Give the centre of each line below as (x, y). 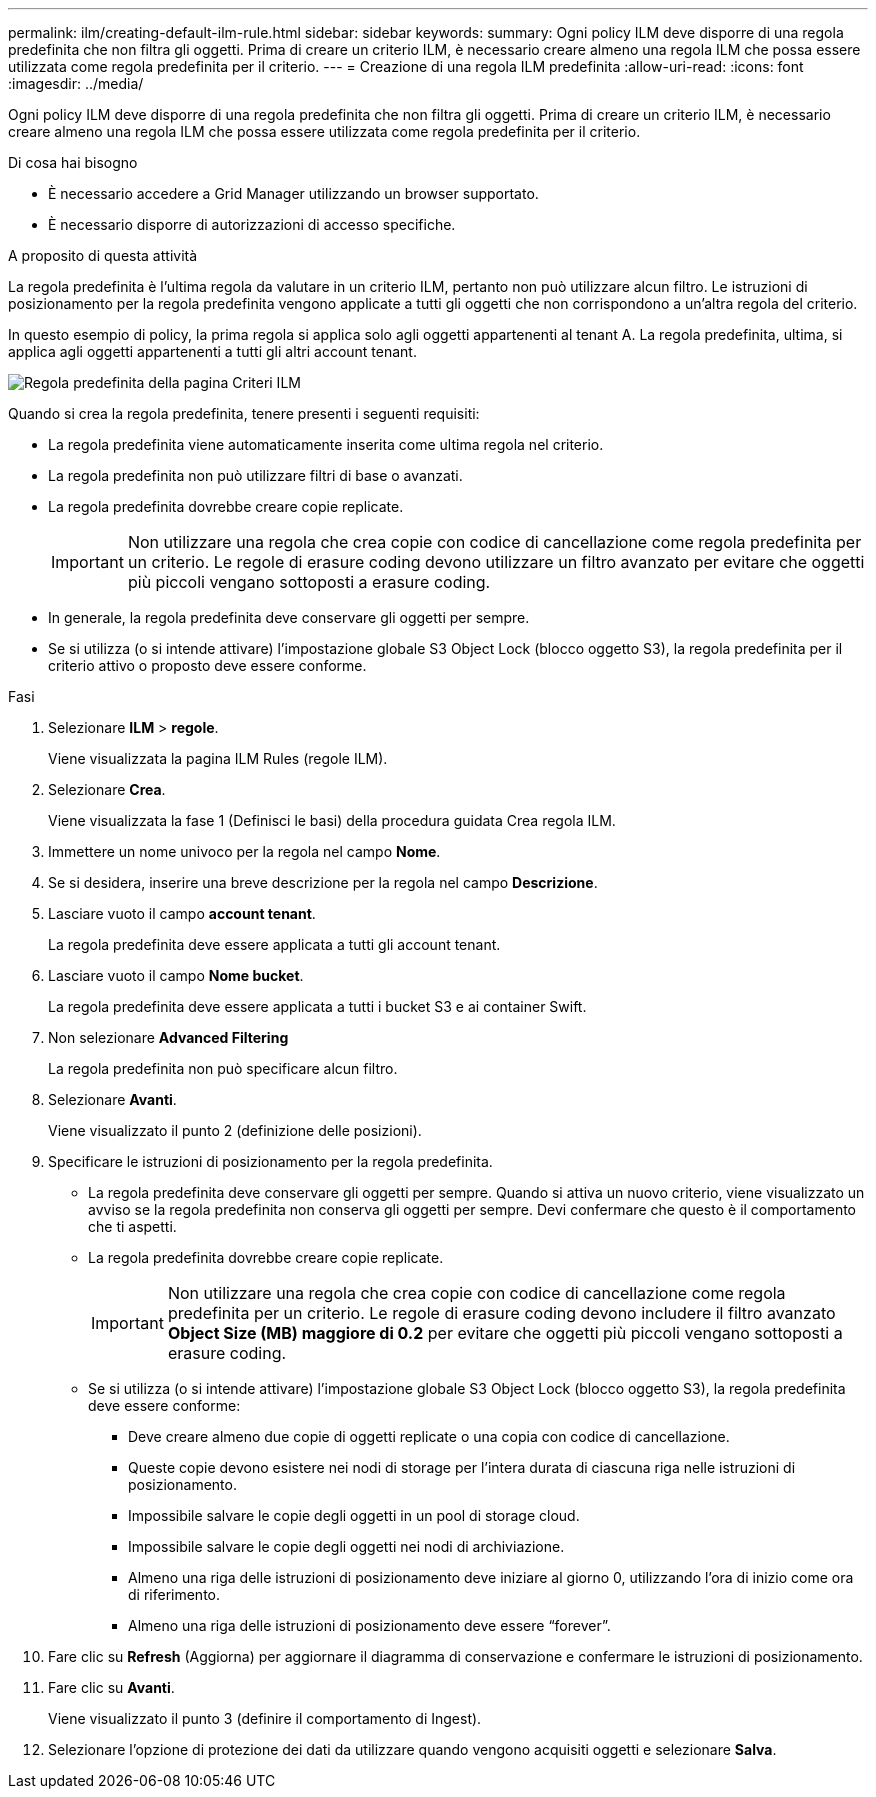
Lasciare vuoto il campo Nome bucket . (176, 975)
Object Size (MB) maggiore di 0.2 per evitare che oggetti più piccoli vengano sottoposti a (505, 1333)
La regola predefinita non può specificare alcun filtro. (223, 1068)
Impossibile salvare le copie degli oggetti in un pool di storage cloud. (354, 1515)
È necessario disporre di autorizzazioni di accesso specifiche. (252, 224)
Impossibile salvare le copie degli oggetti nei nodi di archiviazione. (346, 1546)
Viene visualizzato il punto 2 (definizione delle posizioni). (235, 1130)
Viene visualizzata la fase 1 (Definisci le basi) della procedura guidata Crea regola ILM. (332, 820)
